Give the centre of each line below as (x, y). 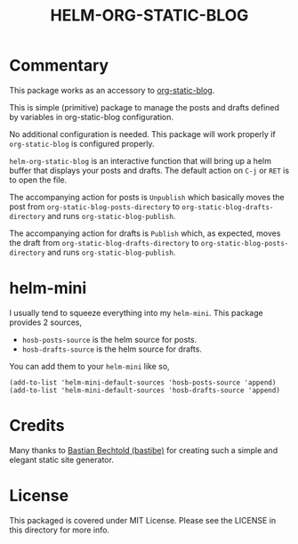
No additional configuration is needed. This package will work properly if (142, 134)
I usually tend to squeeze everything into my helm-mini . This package (137, 313)
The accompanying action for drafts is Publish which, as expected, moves (145, 233)
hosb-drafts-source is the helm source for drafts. (112, 349)
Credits (37, 426)
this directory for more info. (59, 530)
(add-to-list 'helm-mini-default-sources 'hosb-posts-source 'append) (143, 382)
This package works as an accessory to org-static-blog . (112, 90)
